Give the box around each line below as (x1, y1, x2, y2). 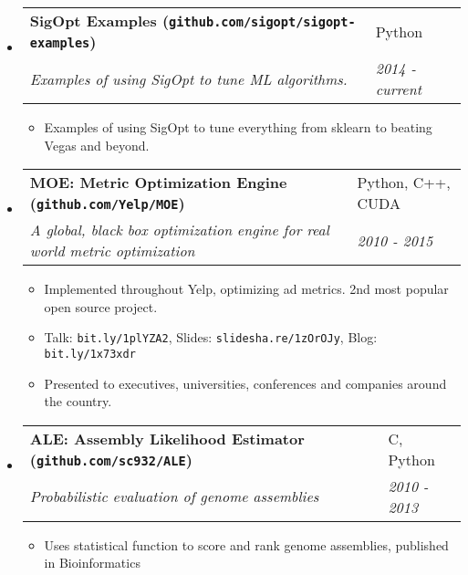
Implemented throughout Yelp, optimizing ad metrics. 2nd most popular (44, 279, 449, 298)
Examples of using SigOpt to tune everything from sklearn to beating (44, 118, 432, 136)
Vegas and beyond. (44, 135, 150, 154)
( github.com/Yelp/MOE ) (29, 193, 185, 214)
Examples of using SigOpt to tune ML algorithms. (29, 68, 348, 89)
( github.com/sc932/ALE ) (29, 448, 192, 470)
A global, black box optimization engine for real (29, 219, 329, 241)
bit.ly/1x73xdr (44, 348, 136, 361)
